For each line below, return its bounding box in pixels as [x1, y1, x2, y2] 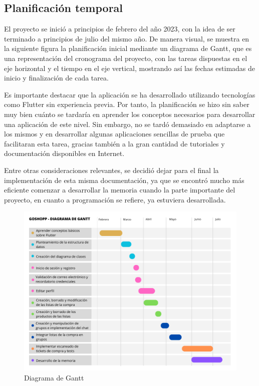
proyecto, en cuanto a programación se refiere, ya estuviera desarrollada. [4, 194, 226, 204]
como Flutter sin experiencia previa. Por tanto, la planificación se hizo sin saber [4, 99, 249, 109]
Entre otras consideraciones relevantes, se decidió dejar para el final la [4, 164, 219, 175]
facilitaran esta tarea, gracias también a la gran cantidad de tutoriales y [4, 138, 225, 148]
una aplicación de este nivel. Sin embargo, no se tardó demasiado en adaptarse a [4, 118, 251, 129]
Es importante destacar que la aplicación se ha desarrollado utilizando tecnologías [4, 89, 255, 99]
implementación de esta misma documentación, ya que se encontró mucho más [4, 174, 244, 185]
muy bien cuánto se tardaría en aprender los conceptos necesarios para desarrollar [4, 108, 255, 119]
